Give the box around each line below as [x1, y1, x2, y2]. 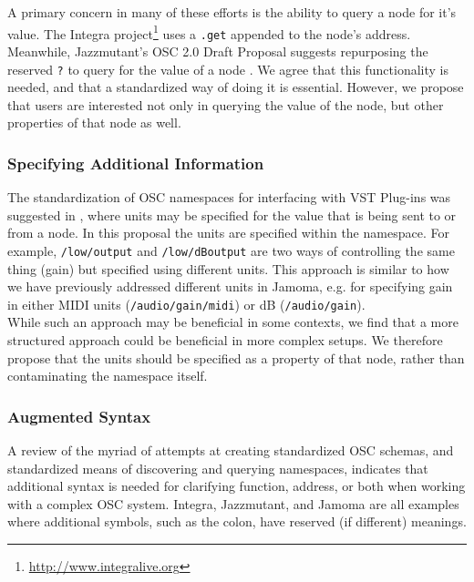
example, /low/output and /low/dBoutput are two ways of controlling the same [7, 240, 455, 260]
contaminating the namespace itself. [7, 366, 208, 385]
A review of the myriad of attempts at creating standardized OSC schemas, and [7, 441, 454, 460]
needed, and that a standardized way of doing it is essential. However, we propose [7, 77, 464, 97]
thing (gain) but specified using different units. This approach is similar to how [7, 259, 449, 278]
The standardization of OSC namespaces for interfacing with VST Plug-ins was [7, 188, 451, 207]
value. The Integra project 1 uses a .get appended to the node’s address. [7, 21, 411, 43]
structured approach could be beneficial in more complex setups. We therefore [7, 331, 443, 350]
